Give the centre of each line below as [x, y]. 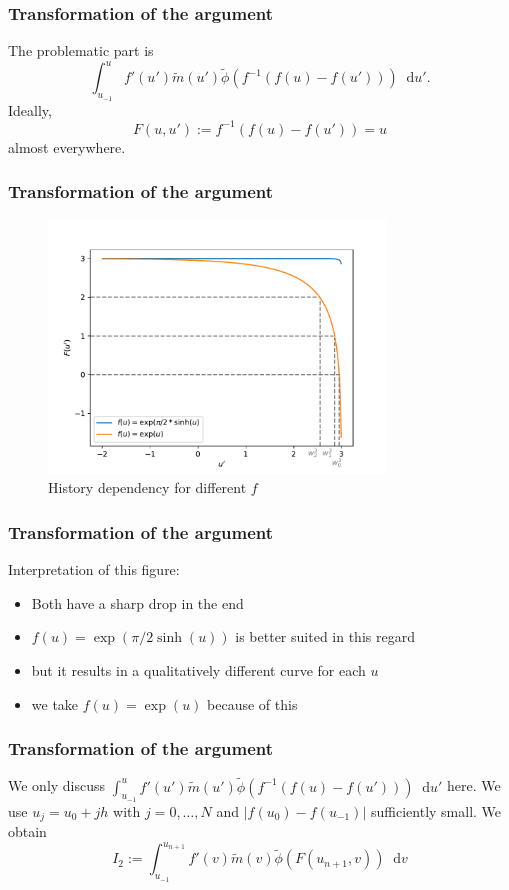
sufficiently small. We [436, 810]
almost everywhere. [67, 146]
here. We [474, 785]
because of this [252, 703]
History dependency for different [147, 487]
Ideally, [30, 109]
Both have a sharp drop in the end [137, 602]
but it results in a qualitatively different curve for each [198, 670]
